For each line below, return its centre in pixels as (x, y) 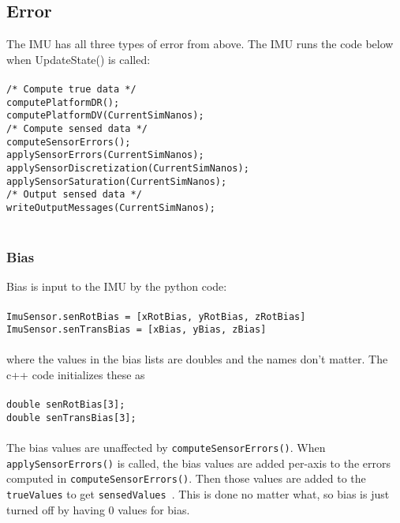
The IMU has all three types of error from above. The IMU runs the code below (200, 44)
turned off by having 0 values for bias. (98, 509)
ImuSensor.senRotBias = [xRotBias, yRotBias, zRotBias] (156, 316)
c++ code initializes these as (76, 375)
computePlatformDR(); (63, 102)
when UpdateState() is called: (79, 59)
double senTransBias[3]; (71, 418)
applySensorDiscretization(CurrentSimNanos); (128, 168)
